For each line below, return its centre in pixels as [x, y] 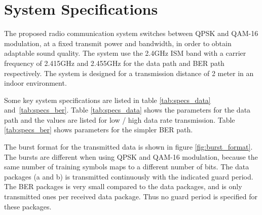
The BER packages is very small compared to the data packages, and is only [123, 186]
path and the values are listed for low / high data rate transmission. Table [120, 119]
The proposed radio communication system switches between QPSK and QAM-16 [131, 33]
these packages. [28, 206]
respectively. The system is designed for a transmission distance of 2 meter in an [129, 73]
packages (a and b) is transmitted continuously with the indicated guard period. [129, 176]
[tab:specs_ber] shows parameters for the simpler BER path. [99, 130]
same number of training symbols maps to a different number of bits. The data [127, 167]
